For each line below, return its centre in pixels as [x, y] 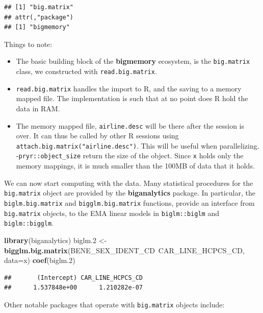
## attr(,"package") [39, 17]
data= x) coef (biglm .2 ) [40, 260]
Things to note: [28, 44]
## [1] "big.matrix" [39, 7]
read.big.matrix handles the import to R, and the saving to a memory [129, 88]
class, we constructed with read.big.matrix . [86, 71]
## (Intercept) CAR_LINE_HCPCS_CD [74, 278]
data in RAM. [38, 108]
